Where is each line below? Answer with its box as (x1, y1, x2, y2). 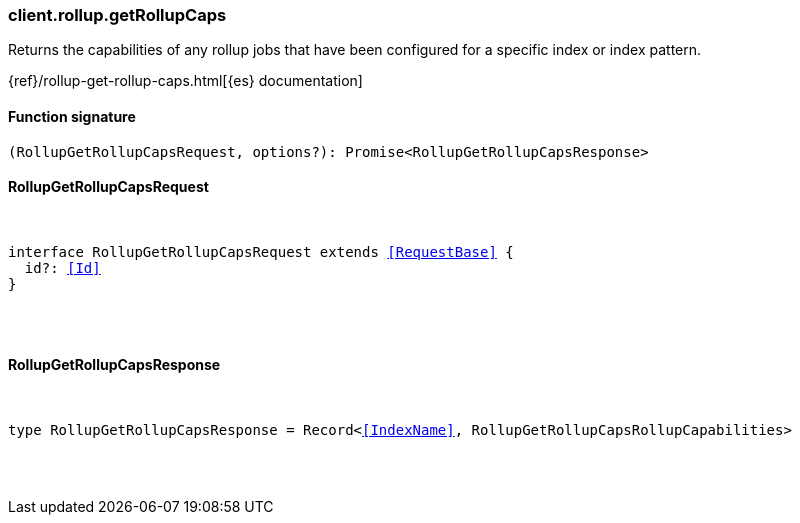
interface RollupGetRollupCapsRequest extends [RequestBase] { (8, 243, 514, 260)
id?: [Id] (24, 259, 101, 276)
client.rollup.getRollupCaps (8, 5, 227, 25)
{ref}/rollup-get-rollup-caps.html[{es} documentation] (8, 72, 363, 90)
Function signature (8, 107, 136, 125)
